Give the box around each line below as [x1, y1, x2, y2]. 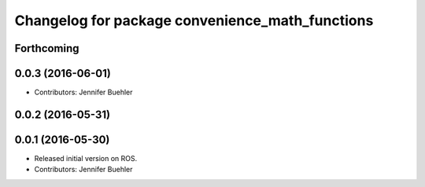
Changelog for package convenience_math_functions [14, 12, 374, 29]
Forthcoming [14, 42, 79, 55]
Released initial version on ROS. [34, 154, 138, 163]
